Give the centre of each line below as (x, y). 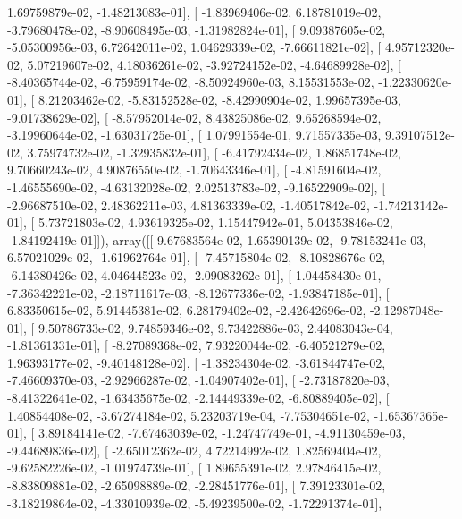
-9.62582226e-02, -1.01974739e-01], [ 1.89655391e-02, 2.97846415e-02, (194, 468)
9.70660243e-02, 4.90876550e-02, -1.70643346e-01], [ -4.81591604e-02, (194, 170)
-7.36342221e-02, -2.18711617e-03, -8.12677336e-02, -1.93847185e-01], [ (198, 292)
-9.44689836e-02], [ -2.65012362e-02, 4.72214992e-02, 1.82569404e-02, (194, 450)
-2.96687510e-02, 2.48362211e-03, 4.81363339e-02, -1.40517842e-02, (189, 204)
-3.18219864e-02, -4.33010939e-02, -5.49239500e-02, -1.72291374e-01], (195, 502)
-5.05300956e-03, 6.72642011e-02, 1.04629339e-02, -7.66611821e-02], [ (194, 47)
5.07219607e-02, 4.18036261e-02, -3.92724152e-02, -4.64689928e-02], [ (214, 64)
